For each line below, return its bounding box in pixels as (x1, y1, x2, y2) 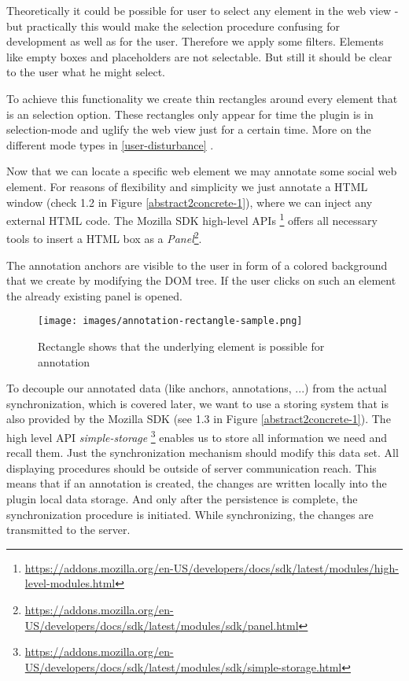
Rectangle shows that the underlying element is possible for (38, 338, 325, 355)
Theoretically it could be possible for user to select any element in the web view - (6, 2, 399, 18)
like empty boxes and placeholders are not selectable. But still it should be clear (6, 48, 392, 64)
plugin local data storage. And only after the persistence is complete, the (6, 491, 358, 507)
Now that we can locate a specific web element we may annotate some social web (6, 163, 397, 179)
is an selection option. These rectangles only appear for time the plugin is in (6, 105, 374, 122)
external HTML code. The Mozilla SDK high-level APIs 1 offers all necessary (6, 210, 378, 228)
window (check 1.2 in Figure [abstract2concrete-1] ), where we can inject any (6, 193, 373, 210)
